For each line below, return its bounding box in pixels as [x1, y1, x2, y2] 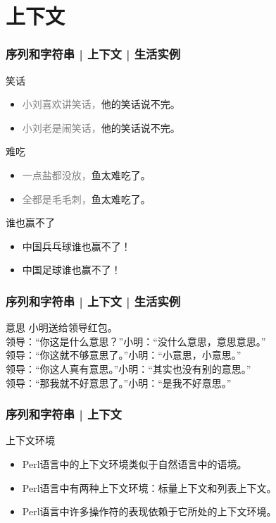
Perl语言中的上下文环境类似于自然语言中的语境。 [22, 456, 247, 471]
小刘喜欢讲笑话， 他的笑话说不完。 [22, 97, 180, 111]
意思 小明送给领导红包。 [6, 320, 118, 335]
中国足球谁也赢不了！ [22, 262, 121, 277]
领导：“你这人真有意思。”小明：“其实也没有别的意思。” [6, 361, 251, 376]
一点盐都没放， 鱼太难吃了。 [22, 167, 151, 182]
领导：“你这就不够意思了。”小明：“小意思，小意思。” [6, 347, 241, 362]
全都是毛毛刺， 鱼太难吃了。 [22, 191, 151, 206]
